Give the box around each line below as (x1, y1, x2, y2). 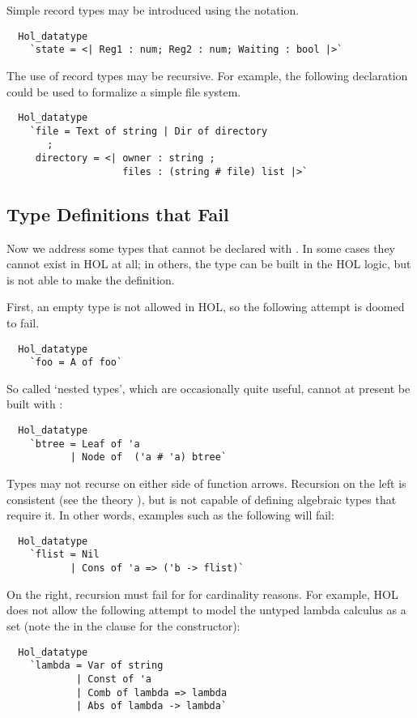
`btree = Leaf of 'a (29, 438, 140, 450)
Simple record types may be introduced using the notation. (6, 2, 300, 18)
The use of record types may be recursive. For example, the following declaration (6, 66, 408, 83)
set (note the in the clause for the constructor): (6, 617, 240, 634)
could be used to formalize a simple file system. (6, 83, 241, 100)
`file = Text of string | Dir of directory (29, 125, 268, 137)
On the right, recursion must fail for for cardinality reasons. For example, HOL (6, 585, 398, 602)
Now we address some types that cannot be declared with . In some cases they (6, 239, 396, 256)
